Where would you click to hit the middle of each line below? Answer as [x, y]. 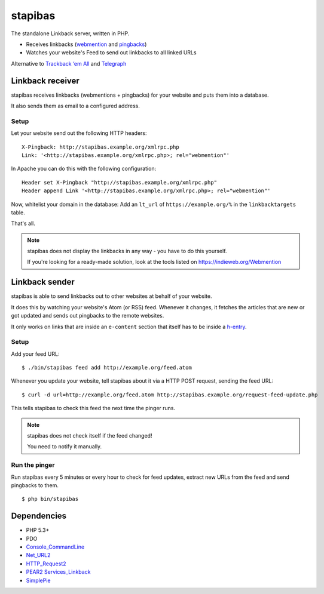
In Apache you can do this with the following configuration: [84, 169]
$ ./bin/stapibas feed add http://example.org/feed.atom [107, 368]
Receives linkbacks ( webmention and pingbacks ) [86, 44]
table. [18, 213]
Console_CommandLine [55, 547]
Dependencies [39, 516]
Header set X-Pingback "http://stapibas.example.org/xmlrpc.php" [120, 182]
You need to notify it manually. [65, 447]
